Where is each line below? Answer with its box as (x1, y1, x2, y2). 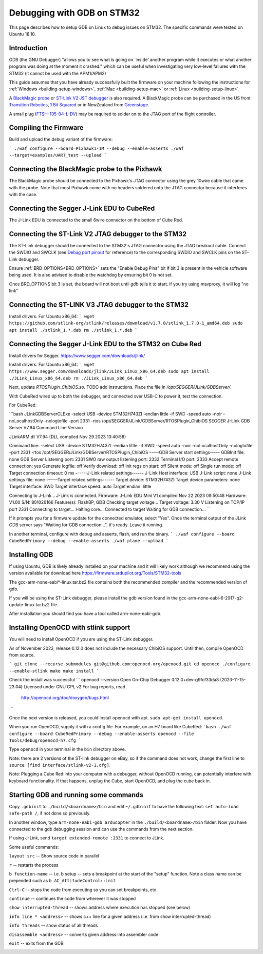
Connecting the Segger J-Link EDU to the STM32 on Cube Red (9, 339, 202, 348)
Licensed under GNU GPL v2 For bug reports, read (23, 683, 126, 690)
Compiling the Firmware (9, 123, 84, 132)
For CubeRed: (9, 402, 37, 408)
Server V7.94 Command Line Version (9, 425, 83, 431)
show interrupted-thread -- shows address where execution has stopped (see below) (9, 905, 190, 911)
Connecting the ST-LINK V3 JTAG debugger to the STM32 (9, 300, 189, 309)
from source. (9, 652, 35, 658)
